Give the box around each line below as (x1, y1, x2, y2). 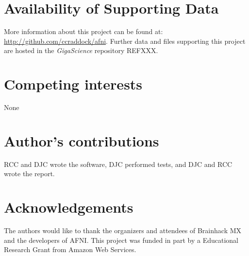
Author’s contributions (4, 130, 159, 150)
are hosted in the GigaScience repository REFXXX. (4, 45, 158, 55)
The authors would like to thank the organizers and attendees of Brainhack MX (4, 225, 242, 236)
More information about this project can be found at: (4, 26, 163, 37)
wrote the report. (4, 168, 55, 179)
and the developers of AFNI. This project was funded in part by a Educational (4, 235, 238, 245)
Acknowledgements (4, 197, 133, 217)
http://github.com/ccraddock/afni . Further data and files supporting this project (4, 36, 246, 46)
